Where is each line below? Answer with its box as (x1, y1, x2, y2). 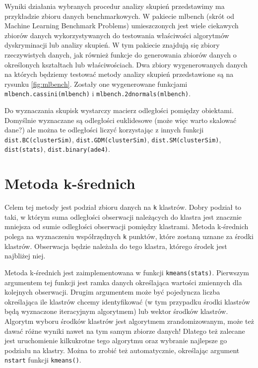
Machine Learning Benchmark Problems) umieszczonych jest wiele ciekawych (4, 20, 239, 31)
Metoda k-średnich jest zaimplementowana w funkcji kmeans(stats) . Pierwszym (4, 267, 249, 277)
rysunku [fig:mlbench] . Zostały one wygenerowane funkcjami (4, 78, 188, 89)
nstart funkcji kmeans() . (4, 355, 81, 365)
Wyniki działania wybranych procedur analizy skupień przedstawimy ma (4, 1, 225, 11)
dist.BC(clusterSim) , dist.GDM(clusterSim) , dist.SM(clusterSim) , (4, 134, 221, 144)
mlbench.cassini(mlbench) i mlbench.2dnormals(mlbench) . (4, 88, 191, 99)
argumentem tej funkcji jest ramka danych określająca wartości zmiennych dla (4, 277, 242, 287)
